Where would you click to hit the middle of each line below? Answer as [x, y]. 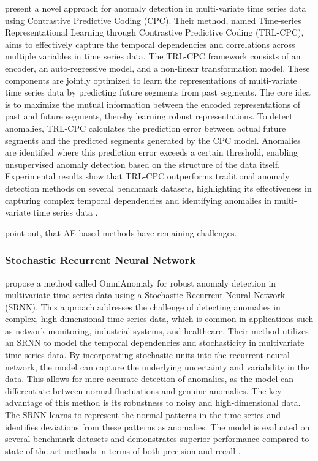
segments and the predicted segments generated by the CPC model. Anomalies [153, 140]
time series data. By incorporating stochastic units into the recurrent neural [147, 355]
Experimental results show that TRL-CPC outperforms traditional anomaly [147, 176]
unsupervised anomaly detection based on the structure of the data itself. [142, 164]
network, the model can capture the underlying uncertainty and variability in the [157, 366]
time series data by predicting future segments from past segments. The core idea [158, 92]
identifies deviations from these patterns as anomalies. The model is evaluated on [157, 426]
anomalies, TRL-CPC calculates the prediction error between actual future [146, 128]
